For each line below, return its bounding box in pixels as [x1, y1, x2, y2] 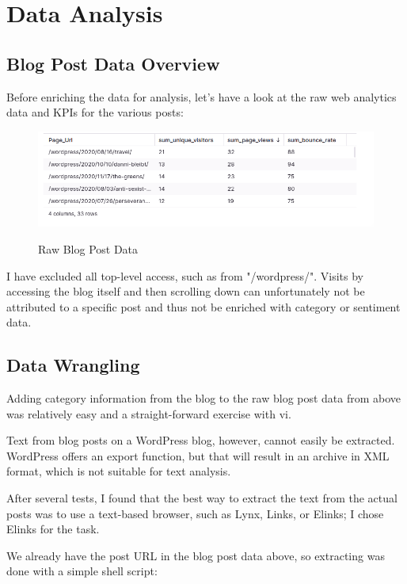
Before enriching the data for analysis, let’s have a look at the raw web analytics [6, 88, 397, 105]
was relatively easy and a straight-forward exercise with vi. [6, 405, 291, 422]
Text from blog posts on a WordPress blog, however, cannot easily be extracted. [6, 432, 395, 448]
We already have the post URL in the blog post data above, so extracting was [6, 547, 385, 563]
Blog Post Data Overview [6, 51, 220, 75]
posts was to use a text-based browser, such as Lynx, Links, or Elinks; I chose [6, 505, 384, 521]
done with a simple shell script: [6, 563, 158, 579]
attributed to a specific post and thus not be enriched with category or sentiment [6, 298, 401, 315]
